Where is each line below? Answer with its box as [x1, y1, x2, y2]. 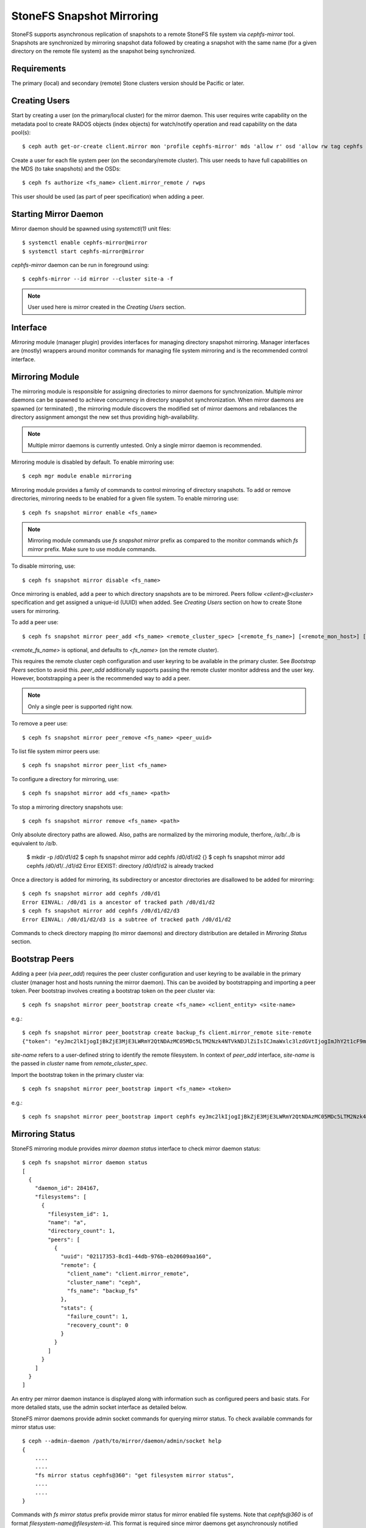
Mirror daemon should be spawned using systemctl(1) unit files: [11, 225, 171, 232]
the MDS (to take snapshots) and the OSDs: [11, 165, 121, 172]
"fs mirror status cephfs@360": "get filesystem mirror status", [34, 1472, 235, 1478]
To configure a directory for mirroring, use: [11, 775, 119, 782]
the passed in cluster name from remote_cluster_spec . [11, 1060, 148, 1067]
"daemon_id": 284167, [34, 1185, 100, 1192]
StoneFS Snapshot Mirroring [11, 9, 159, 23]
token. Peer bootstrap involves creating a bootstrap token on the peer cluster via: [11, 987, 215, 994]
